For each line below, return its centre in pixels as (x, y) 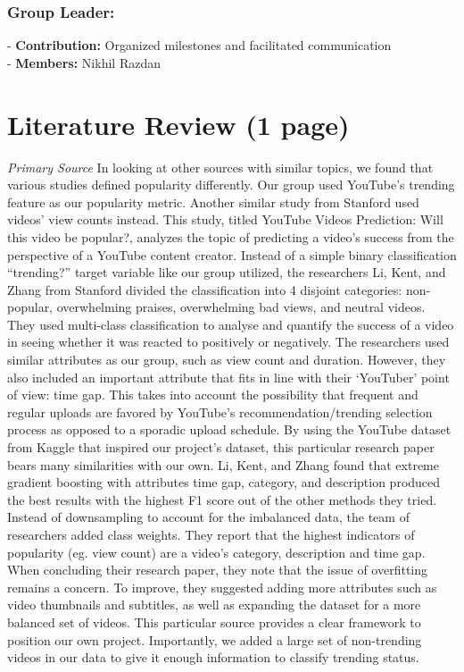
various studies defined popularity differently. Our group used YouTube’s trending (231, 185)
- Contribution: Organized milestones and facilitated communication (199, 45)
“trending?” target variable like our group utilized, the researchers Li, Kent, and (227, 272)
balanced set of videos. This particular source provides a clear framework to (214, 622)
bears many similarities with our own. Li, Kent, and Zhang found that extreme (223, 464)
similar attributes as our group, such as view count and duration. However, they (227, 360)
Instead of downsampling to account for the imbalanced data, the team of (208, 517)
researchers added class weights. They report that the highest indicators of (211, 534)
